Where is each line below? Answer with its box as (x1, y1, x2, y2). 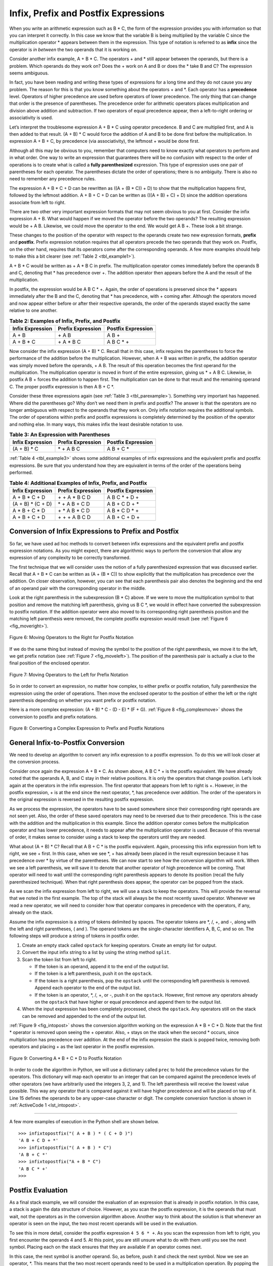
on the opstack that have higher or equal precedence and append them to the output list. (34, 999, 222, 1005)
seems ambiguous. (9, 70, 49, 76)
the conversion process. (9, 759, 60, 765)
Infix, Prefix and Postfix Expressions (9, 8, 165, 19)
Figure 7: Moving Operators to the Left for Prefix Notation (9, 671, 128, 678)
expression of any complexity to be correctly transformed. (9, 555, 131, 561)
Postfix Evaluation (9, 1185, 68, 1195)
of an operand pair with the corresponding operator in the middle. (9, 585, 147, 591)
